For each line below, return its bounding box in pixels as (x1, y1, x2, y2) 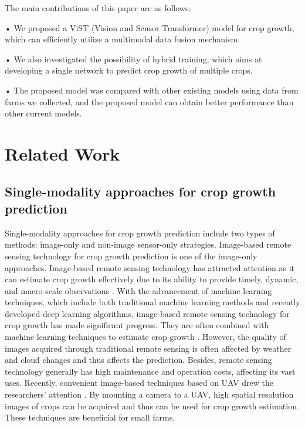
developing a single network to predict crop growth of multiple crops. (5, 64, 253, 76)
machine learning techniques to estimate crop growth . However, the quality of (5, 331, 286, 343)
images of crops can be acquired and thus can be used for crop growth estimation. (5, 399, 299, 412)
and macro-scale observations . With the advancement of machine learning (5, 284, 272, 296)
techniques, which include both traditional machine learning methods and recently (5, 296, 300, 308)
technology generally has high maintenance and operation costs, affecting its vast (5, 365, 296, 377)
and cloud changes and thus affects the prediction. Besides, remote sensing (5, 353, 272, 366)
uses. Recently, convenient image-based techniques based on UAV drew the (5, 376, 273, 389)
